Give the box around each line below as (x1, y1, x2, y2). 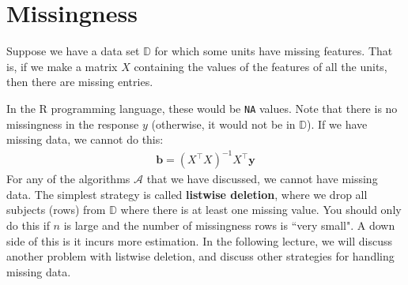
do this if (6, 217, 50, 234)
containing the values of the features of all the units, (134, 58, 387, 74)
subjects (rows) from (6, 201, 106, 218)
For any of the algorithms (6, 171, 130, 187)
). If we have (307, 115, 368, 132)
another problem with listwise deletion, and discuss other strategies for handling (6, 248, 395, 264)
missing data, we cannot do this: (6, 131, 164, 148)
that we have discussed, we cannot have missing (146, 171, 378, 187)
